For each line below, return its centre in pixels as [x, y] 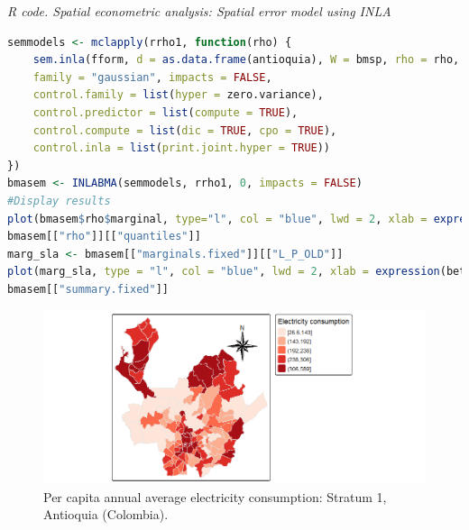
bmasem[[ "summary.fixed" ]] [88, 289]
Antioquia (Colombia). [106, 514]
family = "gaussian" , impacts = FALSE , [152, 77]
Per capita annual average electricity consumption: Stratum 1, [215, 496]
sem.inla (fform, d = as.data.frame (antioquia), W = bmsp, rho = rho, [246, 60]
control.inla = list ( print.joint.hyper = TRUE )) [182, 148]
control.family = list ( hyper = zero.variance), [178, 95]
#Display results [59, 201]
